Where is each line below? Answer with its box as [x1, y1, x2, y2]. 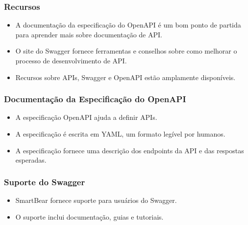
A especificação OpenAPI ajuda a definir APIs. [15, 112, 157, 122]
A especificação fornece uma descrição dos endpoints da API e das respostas [15, 145, 244, 155]
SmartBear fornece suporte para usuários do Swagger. [15, 195, 177, 205]
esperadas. [15, 155, 47, 165]
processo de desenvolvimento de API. [15, 56, 127, 65]
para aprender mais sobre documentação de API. [15, 29, 162, 39]
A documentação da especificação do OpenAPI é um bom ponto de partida [15, 20, 241, 30]
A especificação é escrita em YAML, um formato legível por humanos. [15, 129, 225, 139]
